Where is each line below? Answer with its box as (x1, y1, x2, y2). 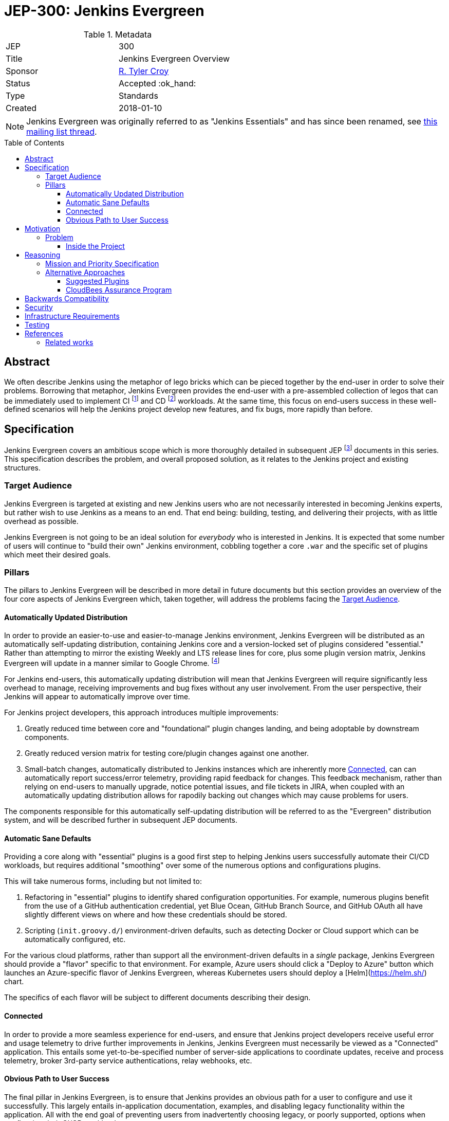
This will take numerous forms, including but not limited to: (4, 877, 202, 886)
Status (6, 78, 30, 88)
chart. (4, 977, 24, 986)
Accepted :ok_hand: (119, 78, 196, 88)
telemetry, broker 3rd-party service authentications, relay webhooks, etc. (4, 1056, 252, 1065)
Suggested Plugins (66, 276, 129, 285)
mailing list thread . (26, 126, 97, 137)
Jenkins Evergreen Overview (119, 53, 230, 64)
